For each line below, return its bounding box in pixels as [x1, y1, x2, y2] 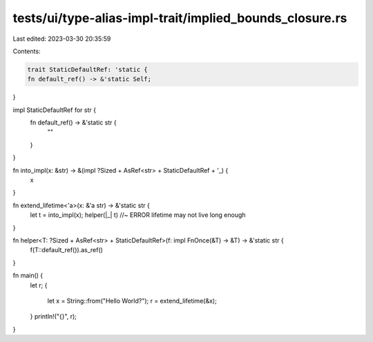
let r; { [30, 281, 48, 289]
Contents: [12, 47, 41, 55]
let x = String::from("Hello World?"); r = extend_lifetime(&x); [47, 296, 217, 305]
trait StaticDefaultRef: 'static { [27, 66, 148, 73]
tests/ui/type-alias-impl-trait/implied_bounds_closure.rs [12, 10, 347, 26]
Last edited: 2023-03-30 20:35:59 [12, 35, 111, 43]
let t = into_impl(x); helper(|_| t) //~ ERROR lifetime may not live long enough [30, 211, 246, 219]
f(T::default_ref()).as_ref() [30, 246, 104, 254]
